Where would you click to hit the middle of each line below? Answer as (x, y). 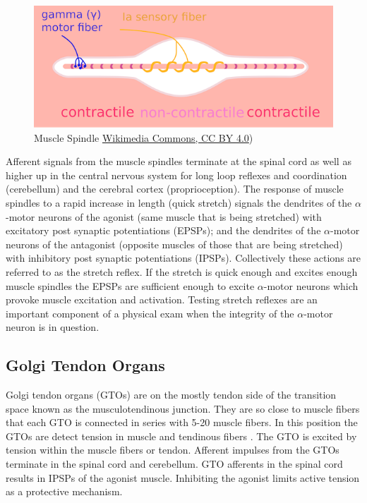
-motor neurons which (311, 285)
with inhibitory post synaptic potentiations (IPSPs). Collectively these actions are (183, 258)
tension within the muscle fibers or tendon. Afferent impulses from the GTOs (173, 450)
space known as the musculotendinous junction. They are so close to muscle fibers (183, 408)
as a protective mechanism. (64, 491)
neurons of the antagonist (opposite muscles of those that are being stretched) (174, 244)
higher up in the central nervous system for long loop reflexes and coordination (176, 175)
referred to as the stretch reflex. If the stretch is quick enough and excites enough (182, 271)
